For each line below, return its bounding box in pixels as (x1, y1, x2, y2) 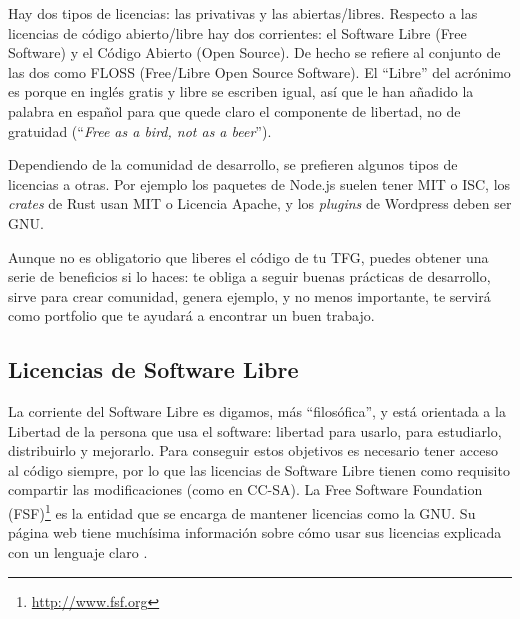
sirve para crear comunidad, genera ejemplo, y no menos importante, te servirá (8, 285, 491, 306)
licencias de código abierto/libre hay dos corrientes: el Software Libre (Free (8, 22, 467, 43)
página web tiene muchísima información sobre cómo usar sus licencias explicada (8, 522, 502, 543)
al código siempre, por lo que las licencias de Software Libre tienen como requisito (8, 459, 510, 480)
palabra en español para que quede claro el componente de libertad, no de (8, 100, 461, 121)
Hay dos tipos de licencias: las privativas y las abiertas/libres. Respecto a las (8, 3, 478, 23)
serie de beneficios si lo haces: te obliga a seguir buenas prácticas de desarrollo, (8, 266, 491, 287)
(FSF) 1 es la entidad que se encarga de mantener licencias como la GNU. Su (8, 500, 476, 523)
